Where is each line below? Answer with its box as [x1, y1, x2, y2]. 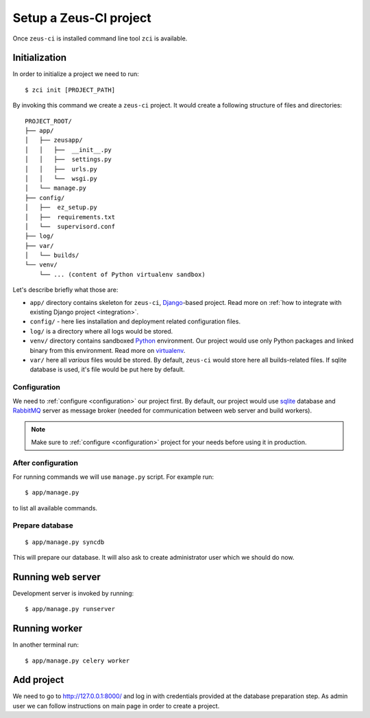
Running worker [12, 623, 83, 634]
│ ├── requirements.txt [25, 213, 116, 221]
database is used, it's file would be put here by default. [29, 365, 185, 373]
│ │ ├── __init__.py [25, 146, 112, 153]
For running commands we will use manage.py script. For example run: [12, 473, 214, 481]
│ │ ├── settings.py [25, 156, 112, 164]
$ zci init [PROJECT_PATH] [25, 86, 116, 94]
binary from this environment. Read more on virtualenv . [29, 346, 186, 354]
